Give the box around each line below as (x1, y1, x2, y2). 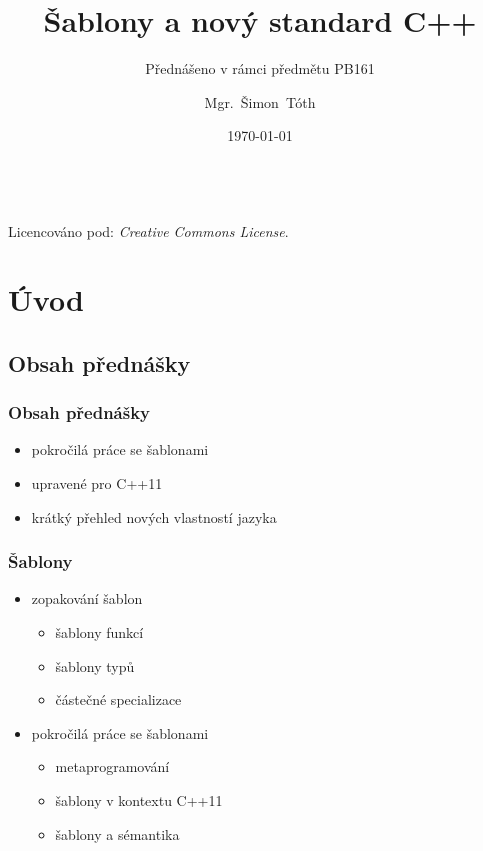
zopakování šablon (31, 588, 143, 609)
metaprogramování (55, 756, 170, 777)
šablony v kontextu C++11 (55, 790, 223, 811)
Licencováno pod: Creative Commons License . (8, 220, 289, 241)
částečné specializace (55, 689, 182, 710)
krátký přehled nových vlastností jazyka (31, 506, 277, 527)
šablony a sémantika (55, 823, 180, 844)
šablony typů (55, 655, 135, 676)
